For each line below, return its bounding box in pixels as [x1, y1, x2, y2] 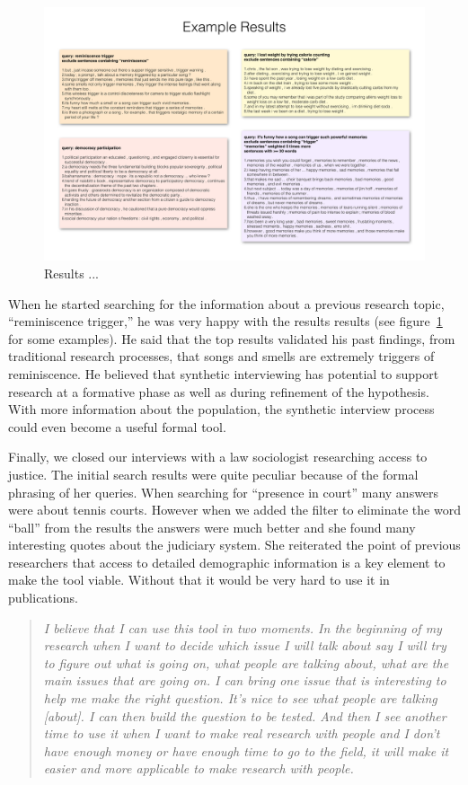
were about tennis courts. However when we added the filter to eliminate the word [8, 500, 461, 519]
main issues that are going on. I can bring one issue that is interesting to [43, 671, 446, 690]
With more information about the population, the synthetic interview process [8, 400, 435, 419]
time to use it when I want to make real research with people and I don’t [43, 724, 440, 743]
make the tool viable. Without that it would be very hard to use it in [8, 570, 390, 589]
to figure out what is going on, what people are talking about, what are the [43, 653, 449, 672]
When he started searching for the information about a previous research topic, [8, 294, 445, 313]
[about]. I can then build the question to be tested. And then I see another [43, 706, 446, 725]
